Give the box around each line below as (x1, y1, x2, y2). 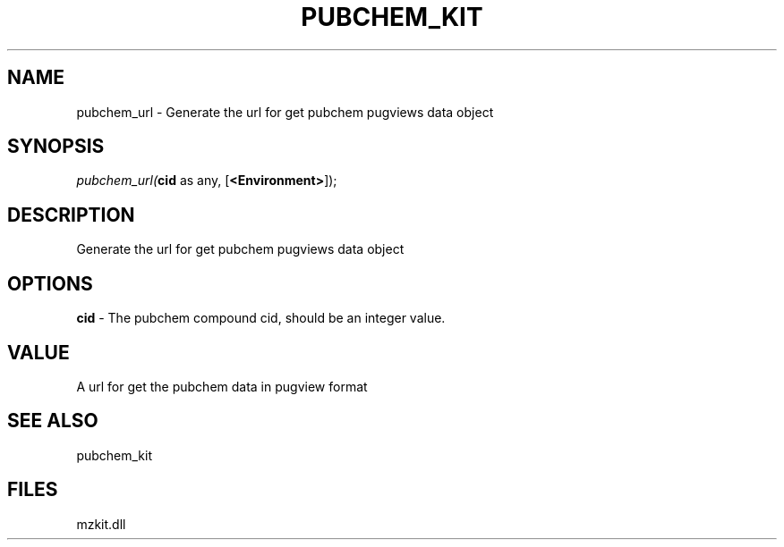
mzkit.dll (76, 516, 126, 532)
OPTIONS (7, 272, 93, 295)
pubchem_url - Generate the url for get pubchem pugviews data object (76, 104, 494, 120)
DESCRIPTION (7, 203, 135, 226)
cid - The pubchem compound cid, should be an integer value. (76, 310, 446, 326)
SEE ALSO (7, 409, 98, 433)
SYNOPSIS (7, 135, 105, 158)
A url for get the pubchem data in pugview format (76, 378, 368, 394)
